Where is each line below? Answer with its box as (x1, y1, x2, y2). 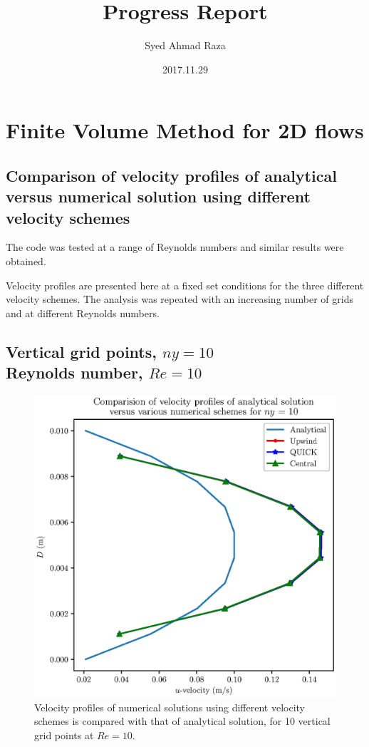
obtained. (6, 254, 46, 269)
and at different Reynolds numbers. (6, 305, 160, 320)
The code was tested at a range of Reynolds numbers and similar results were (6, 239, 344, 254)
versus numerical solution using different (6, 185, 311, 207)
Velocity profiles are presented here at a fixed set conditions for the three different (6, 277, 364, 292)
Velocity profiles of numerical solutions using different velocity (34, 699, 305, 714)
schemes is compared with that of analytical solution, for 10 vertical (34, 713, 331, 728)
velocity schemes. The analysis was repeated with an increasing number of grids (6, 292, 353, 306)
